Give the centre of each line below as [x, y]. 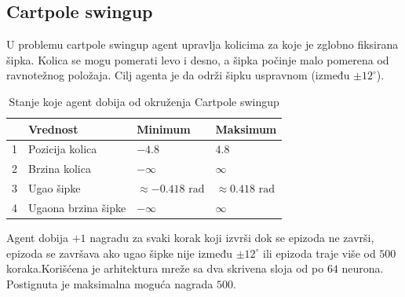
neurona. [363, 268]
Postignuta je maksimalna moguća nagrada [110, 283]
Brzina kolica [60, 169]
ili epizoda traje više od [319, 253]
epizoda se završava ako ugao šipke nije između [120, 253]
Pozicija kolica [63, 149]
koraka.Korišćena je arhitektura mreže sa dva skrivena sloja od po [165, 268]
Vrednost [53, 128]
